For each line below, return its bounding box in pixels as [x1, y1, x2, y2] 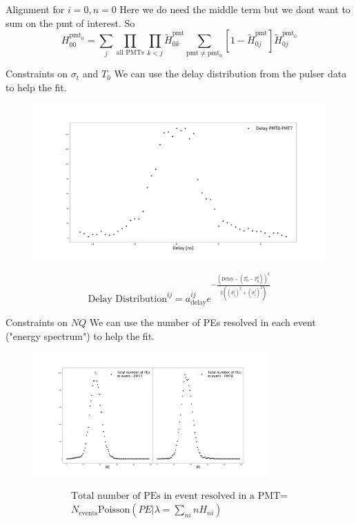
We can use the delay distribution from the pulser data [114, 66, 347, 81]
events [79, 509, 98, 517]
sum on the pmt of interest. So [6, 15, 135, 30]
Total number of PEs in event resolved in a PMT [70, 491, 281, 502]
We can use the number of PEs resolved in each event [89, 315, 316, 330]
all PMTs [116, 48, 144, 56]
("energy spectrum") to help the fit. [6, 329, 155, 343]
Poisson [97, 505, 130, 515]
